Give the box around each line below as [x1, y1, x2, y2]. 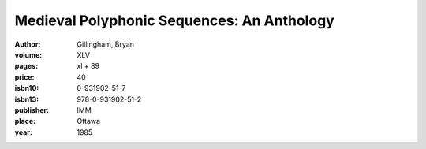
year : [14, 127, 33, 137]
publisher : [14, 105, 50, 114]
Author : [14, 39, 41, 49]
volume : [14, 50, 43, 59]
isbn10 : [14, 84, 39, 93]
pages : [14, 61, 39, 71]
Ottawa [77, 117, 101, 126]
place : [14, 117, 36, 126]
